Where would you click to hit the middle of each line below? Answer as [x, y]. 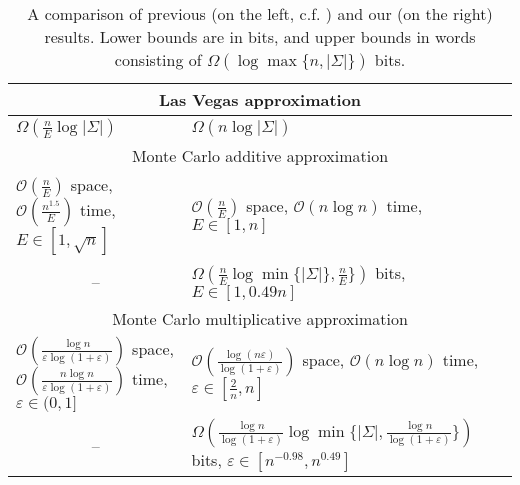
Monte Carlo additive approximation [260, 155]
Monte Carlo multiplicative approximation [260, 318]
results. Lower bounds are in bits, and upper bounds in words [260, 36]
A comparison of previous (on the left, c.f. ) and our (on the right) [260, 13]
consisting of [158, 59]
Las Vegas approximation [260, 99]
